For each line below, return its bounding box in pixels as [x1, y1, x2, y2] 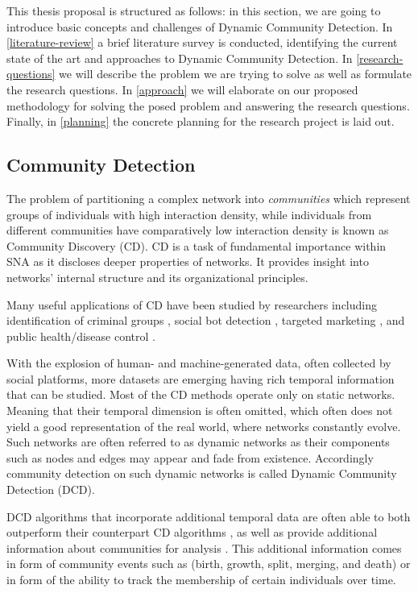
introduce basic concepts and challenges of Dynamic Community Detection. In [6, 18, 393, 35]
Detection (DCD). [6, 481, 95, 498]
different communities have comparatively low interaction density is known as [6, 222, 389, 238]
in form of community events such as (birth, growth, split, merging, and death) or [6, 555, 411, 572]
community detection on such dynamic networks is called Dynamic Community [6, 465, 397, 482]
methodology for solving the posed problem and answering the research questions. [6, 97, 410, 114]
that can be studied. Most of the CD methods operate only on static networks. [6, 386, 395, 403]
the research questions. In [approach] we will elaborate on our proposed [6, 81, 358, 97]
